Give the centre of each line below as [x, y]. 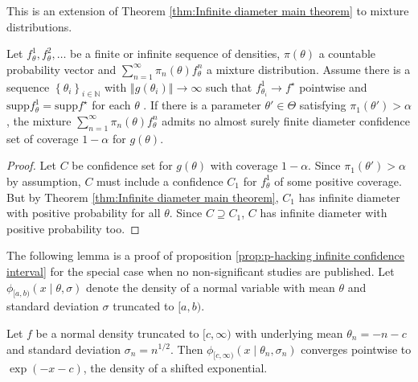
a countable [347, 53]
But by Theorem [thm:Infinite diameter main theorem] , [143, 197]
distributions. [39, 26]
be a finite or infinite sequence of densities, [175, 53]
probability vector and [61, 69]
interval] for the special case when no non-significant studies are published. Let [201, 271]
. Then [187, 349]
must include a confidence [160, 181]
